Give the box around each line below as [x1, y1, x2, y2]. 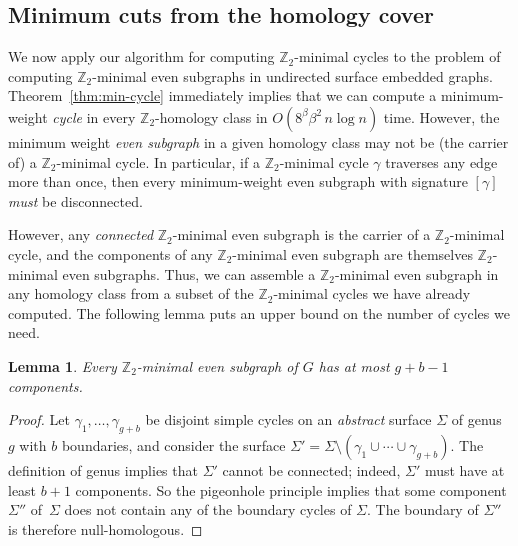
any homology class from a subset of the [8, 283, 254, 304]
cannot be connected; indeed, [222, 459, 401, 480]
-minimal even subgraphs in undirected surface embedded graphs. [92, 65, 493, 86]
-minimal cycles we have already [273, 283, 471, 304]
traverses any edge [385, 151, 498, 172]
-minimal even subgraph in [334, 263, 499, 284]
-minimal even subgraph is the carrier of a [172, 224, 431, 245]
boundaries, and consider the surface [61, 434, 286, 455]
